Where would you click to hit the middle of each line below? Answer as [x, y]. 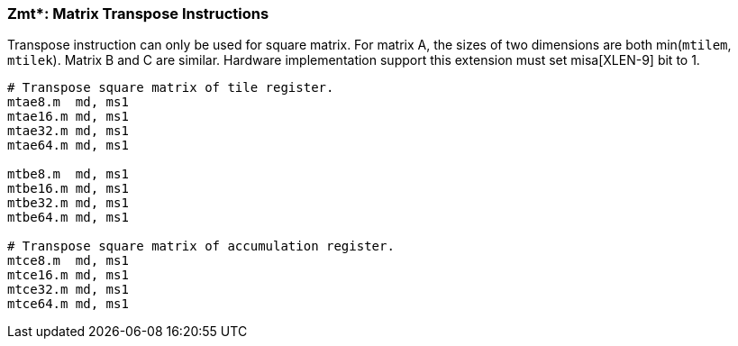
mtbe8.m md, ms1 [68, 174]
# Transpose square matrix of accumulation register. [201, 246]
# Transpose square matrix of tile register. [171, 88]
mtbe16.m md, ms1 [68, 189]
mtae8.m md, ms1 [68, 102]
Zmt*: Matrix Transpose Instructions [138, 14]
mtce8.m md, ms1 [68, 261]
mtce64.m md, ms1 [68, 304]
